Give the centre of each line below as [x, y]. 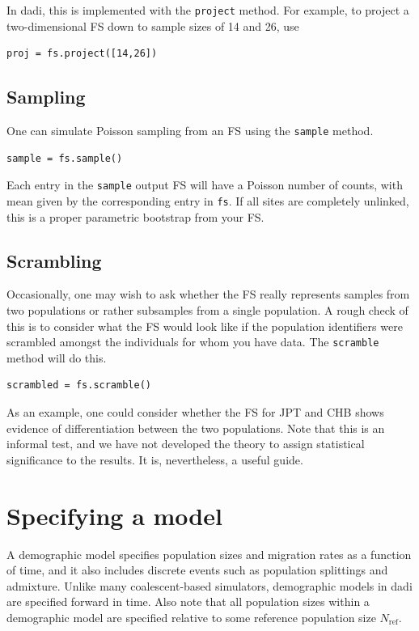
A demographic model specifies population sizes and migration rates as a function [209, 554]
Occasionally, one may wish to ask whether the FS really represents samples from [208, 294]
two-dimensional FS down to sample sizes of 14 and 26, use [153, 25]
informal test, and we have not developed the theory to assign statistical [186, 444]
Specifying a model [114, 515]
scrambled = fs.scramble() [79, 385]
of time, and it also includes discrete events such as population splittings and [197, 570]
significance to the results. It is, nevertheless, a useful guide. [155, 459]
